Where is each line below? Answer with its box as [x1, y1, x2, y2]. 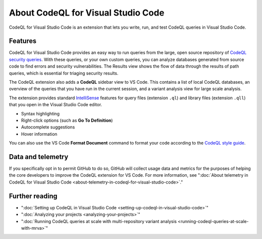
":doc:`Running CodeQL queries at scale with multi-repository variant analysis [21, 218, 177, 224]
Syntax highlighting [21, 110, 60, 116]
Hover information [21, 131, 58, 137]
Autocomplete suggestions [21, 124, 75, 130]
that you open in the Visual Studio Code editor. [9, 102, 102, 108]
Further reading [9, 192, 58, 200]
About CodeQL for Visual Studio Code [9, 7, 164, 18]
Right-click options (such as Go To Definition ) [21, 117, 113, 123]
